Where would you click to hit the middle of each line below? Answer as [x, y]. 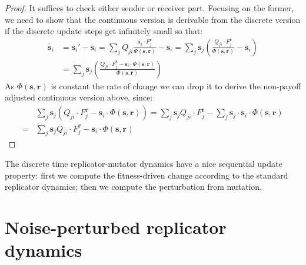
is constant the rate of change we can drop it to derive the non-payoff [176, 85]
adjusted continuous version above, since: [79, 97]
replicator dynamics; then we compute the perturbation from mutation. [134, 187]
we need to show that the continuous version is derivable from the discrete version [153, 19]
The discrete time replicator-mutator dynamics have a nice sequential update [144, 163]
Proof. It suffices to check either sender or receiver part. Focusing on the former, [149, 8]
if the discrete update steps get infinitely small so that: [104, 31]
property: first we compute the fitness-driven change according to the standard [147, 175]
